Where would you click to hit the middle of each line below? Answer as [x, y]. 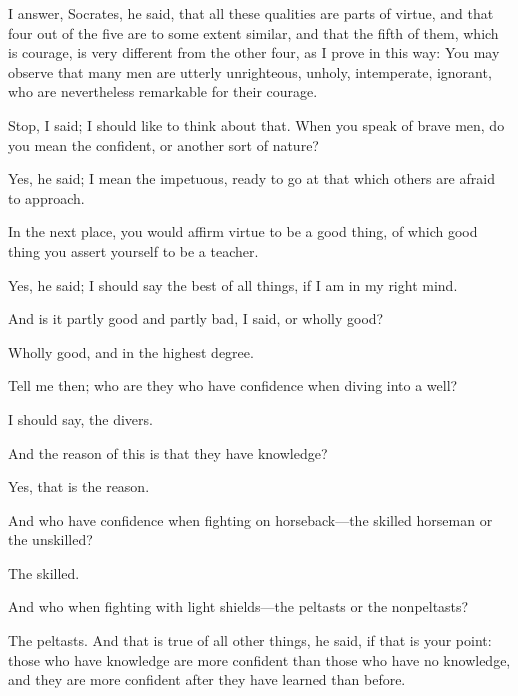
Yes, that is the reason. [79, 486]
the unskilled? [50, 539]
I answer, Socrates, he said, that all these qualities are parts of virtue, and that [251, 13]
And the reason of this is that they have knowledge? [168, 452]
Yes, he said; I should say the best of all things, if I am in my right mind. [233, 284]
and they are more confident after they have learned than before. [207, 679]
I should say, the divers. [80, 418]
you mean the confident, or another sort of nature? [163, 144]
